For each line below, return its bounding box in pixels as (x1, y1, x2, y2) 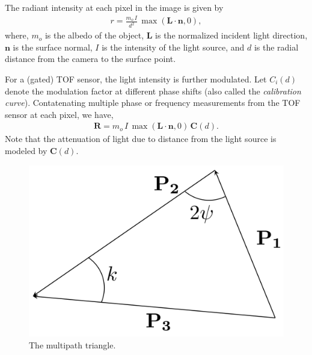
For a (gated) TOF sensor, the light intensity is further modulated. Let (5, 73, 267, 85)
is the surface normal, (13, 40, 93, 53)
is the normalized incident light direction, (155, 29, 308, 42)
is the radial (254, 40, 299, 53)
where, (5, 29, 29, 42)
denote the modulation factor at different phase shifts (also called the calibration (5, 84, 301, 97)
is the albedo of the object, (44, 29, 144, 42)
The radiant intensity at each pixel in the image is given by (5, 1, 224, 13)
